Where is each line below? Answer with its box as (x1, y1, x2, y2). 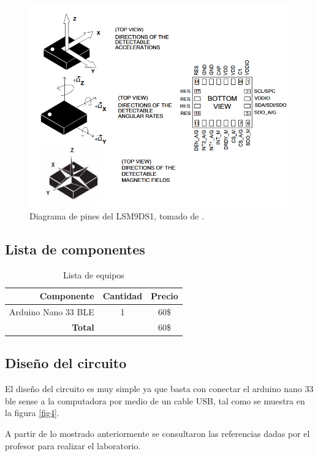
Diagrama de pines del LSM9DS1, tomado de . (29, 209, 204, 222)
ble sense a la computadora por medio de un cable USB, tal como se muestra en (5, 394, 305, 407)
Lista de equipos (62, 268, 124, 281)
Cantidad (102, 289, 143, 302)
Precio (151, 289, 178, 302)
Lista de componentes (5, 239, 145, 258)
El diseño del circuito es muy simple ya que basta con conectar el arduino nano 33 (5, 382, 314, 395)
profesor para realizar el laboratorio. (5, 439, 141, 452)
